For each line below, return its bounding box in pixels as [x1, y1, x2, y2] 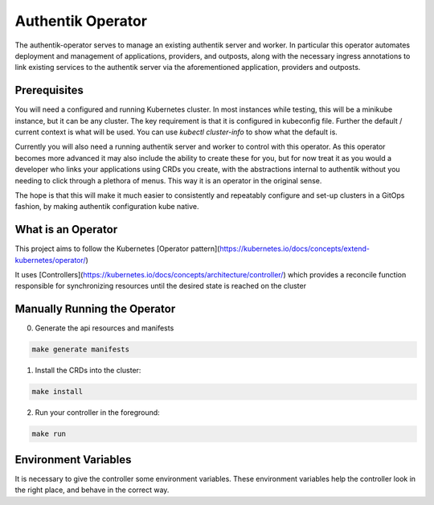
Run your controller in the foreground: [35, 408, 160, 417]
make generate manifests [31, 345, 130, 354]
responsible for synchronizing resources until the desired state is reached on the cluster [14, 281, 307, 291]
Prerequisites [14, 84, 84, 97]
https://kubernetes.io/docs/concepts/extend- [219, 244, 370, 253]
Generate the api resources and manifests [35, 323, 174, 333]
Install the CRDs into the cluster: [35, 366, 141, 376]
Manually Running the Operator [14, 302, 176, 316]
